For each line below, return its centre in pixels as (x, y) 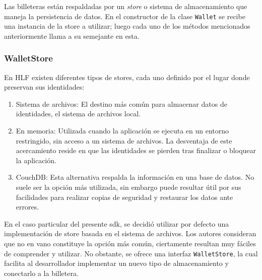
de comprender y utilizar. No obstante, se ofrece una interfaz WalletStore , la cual (131, 253)
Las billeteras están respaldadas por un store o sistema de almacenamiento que (126, 6)
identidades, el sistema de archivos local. (78, 114)
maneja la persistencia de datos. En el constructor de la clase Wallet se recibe (125, 16)
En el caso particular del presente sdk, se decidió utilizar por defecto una (117, 223)
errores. (27, 207)
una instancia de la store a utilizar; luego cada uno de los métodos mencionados (127, 26)
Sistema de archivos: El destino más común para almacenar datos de (121, 103)
